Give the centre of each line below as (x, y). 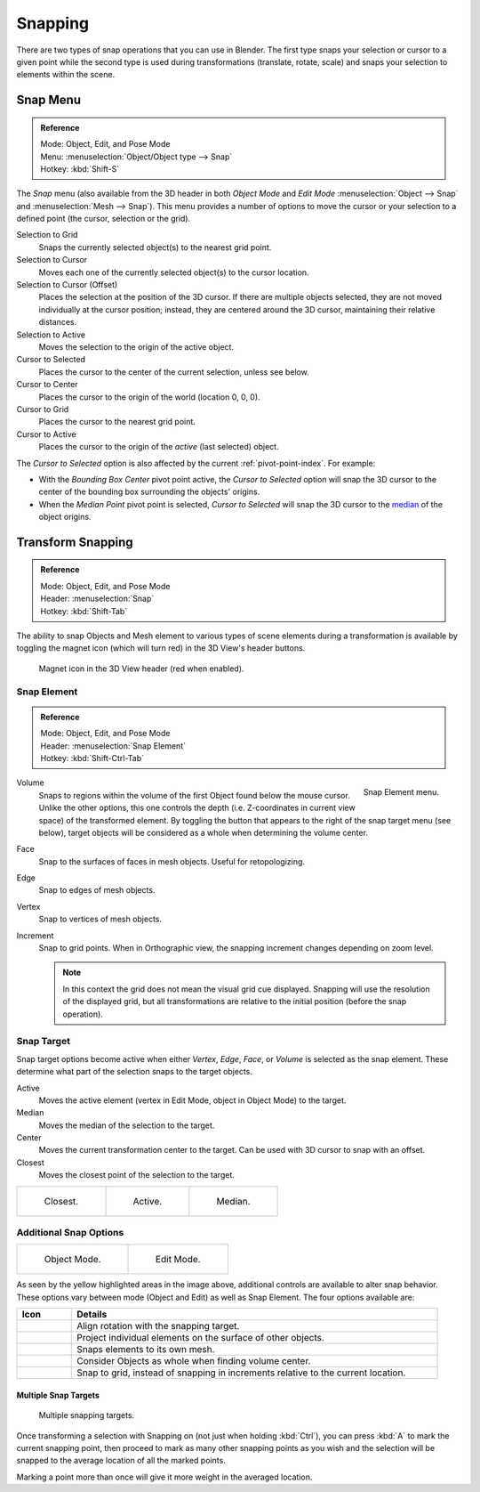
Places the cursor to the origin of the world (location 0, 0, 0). (150, 397)
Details (92, 1315)
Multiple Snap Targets (58, 1395)
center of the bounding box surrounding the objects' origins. (149, 492)
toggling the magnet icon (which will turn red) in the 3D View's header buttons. (161, 648)
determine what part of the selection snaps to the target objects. (135, 1072)
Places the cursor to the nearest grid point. (117, 422)
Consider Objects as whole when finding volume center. (194, 1361)
